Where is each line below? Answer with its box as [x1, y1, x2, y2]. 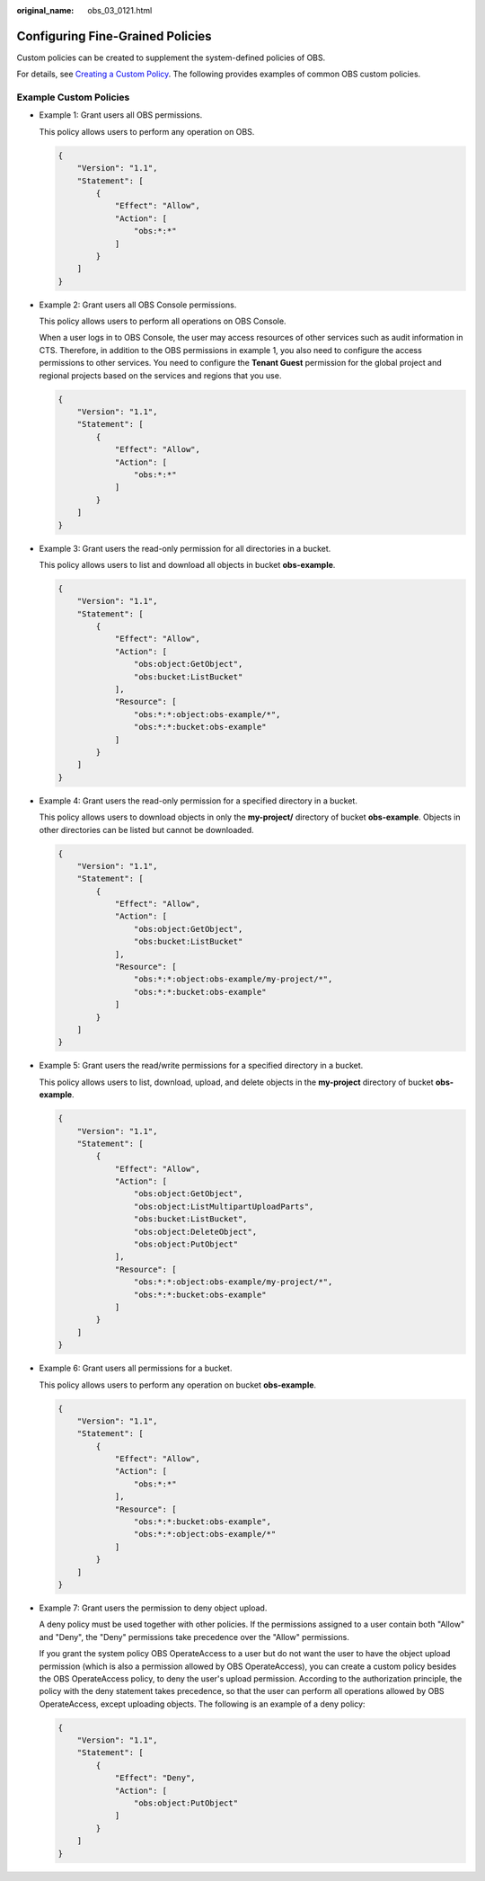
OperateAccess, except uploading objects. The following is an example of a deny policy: [39, 1699, 366, 1709]
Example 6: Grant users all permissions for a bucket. [39, 1362, 233, 1374]
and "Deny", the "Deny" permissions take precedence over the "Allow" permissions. [39, 1631, 349, 1642]
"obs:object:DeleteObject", [133, 1227, 258, 1237]
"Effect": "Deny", [114, 1773, 197, 1783]
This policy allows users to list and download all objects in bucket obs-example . [39, 559, 336, 570]
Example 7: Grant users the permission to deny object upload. [39, 1602, 268, 1613]
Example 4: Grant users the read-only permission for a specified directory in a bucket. [39, 795, 358, 806]
